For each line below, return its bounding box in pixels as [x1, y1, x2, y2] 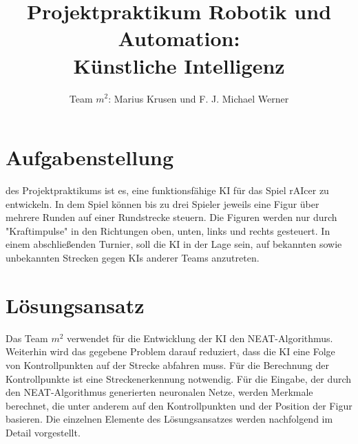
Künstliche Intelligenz [73, 51, 285, 79]
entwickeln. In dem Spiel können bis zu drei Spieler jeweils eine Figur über [6, 196, 319, 211]
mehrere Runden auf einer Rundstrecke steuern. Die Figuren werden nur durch [6, 210, 337, 224]
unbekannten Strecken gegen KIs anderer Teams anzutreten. [6, 251, 260, 264]
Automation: [118, 24, 240, 52]
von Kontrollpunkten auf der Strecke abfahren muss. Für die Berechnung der [6, 357, 329, 372]
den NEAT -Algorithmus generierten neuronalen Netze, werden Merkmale [6, 385, 313, 399]
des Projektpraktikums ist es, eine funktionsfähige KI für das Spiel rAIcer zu [6, 183, 329, 198]
